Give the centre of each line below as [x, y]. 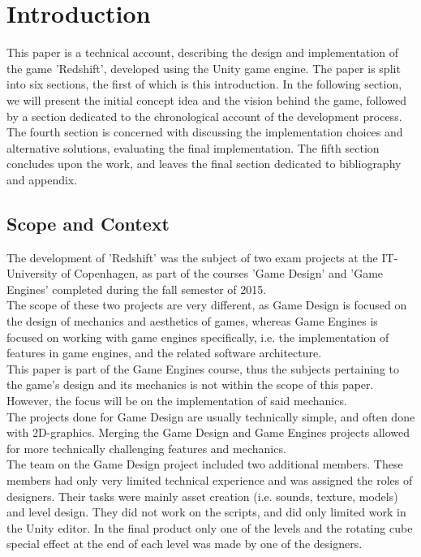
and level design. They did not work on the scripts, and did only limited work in [206, 512]
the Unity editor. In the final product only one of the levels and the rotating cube [210, 527]
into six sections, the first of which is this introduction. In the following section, [204, 84]
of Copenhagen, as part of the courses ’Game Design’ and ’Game [222, 273]
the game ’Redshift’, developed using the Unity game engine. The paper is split [204, 68]
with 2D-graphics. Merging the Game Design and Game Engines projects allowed [208, 432]
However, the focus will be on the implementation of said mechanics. [177, 401]
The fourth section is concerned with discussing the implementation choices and [205, 132]
